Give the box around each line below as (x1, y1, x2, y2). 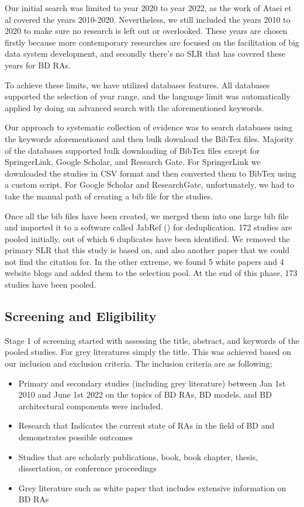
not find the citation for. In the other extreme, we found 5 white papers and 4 (5, 255, 284, 267)
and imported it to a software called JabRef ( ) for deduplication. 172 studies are (5, 221, 292, 233)
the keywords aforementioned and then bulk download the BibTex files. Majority (5, 132, 294, 144)
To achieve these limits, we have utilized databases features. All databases (5, 78, 270, 91)
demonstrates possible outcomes (18, 431, 133, 443)
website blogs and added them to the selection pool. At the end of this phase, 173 (5, 267, 298, 279)
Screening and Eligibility (5, 307, 157, 325)
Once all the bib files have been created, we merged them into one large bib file (5, 209, 289, 222)
